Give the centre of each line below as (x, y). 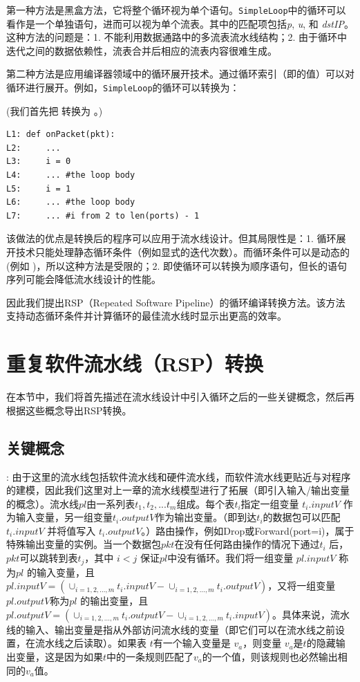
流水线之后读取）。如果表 (91, 643)
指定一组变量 (270, 503)
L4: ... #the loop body (71, 175)
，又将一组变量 (302, 586)
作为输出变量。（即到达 (206, 517)
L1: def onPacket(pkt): (61, 135)
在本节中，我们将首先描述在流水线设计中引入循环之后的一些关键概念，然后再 (180, 397)
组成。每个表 (206, 503)
